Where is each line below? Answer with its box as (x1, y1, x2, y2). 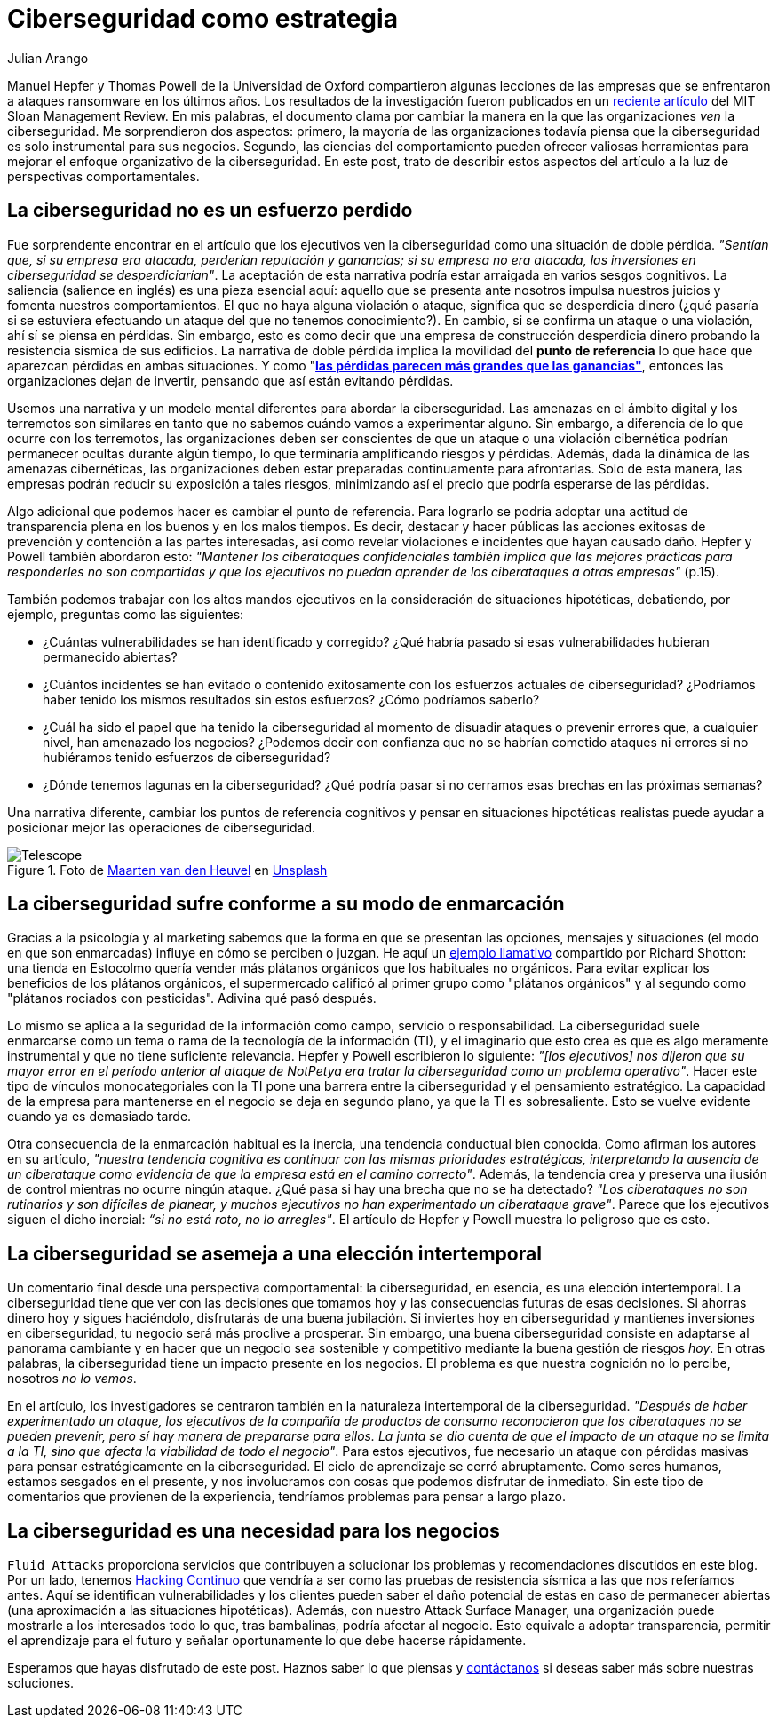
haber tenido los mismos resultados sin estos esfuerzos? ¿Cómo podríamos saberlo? (43, 691, 540, 707)
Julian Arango (7, 50, 89, 66)
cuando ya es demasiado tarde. (7, 1109, 192, 1125)
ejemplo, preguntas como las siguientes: (7, 606, 244, 622)
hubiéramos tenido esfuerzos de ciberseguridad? (43, 749, 331, 765)
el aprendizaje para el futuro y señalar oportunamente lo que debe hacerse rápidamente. (7, 1633, 527, 1649)
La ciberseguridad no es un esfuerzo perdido (7, 199, 413, 222)
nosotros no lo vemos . (7, 1371, 137, 1387)
